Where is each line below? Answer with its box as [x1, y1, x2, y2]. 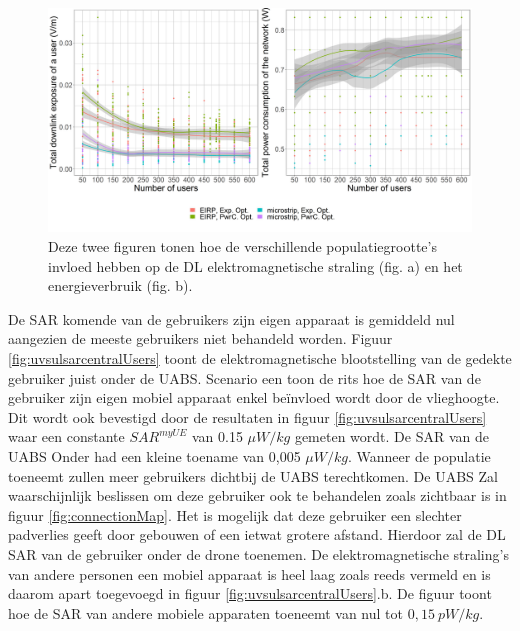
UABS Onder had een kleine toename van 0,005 [8, 445, 301, 466]
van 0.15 [191, 426, 243, 447]
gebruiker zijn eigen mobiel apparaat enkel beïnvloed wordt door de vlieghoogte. [8, 387, 500, 408]
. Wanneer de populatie [348, 445, 491, 466]
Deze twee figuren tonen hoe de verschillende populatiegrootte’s [48, 236, 437, 257]
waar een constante [8, 426, 125, 447]
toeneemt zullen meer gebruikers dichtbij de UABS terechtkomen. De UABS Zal [8, 465, 499, 486]
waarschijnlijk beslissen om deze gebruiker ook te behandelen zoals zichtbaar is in [8, 485, 507, 506]
